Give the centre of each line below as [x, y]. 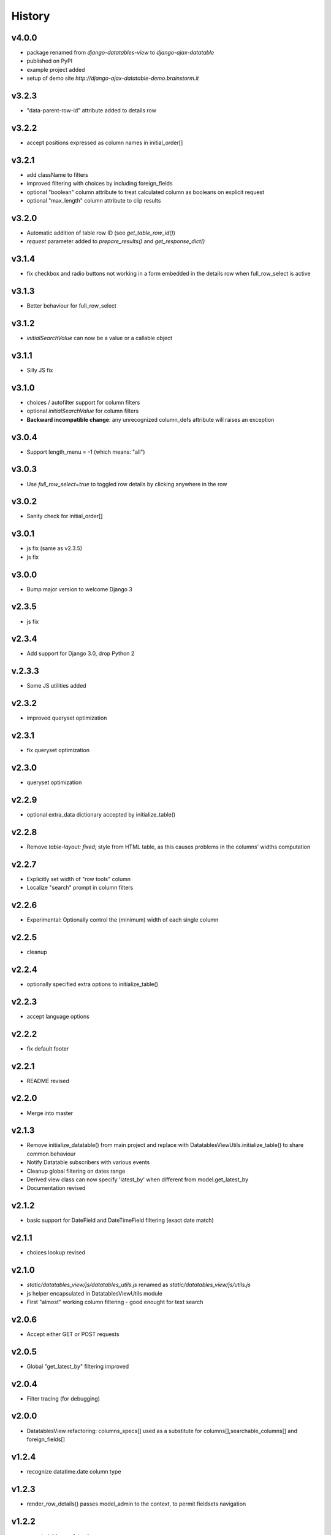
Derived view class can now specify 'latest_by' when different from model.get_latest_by [137, 1179]
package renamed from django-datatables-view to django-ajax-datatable [120, 53]
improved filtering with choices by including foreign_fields [100, 184]
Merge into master [50, 1113]
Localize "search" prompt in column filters [80, 888]
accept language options [58, 1016]
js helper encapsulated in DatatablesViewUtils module [94, 1293]
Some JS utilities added [56, 686]
